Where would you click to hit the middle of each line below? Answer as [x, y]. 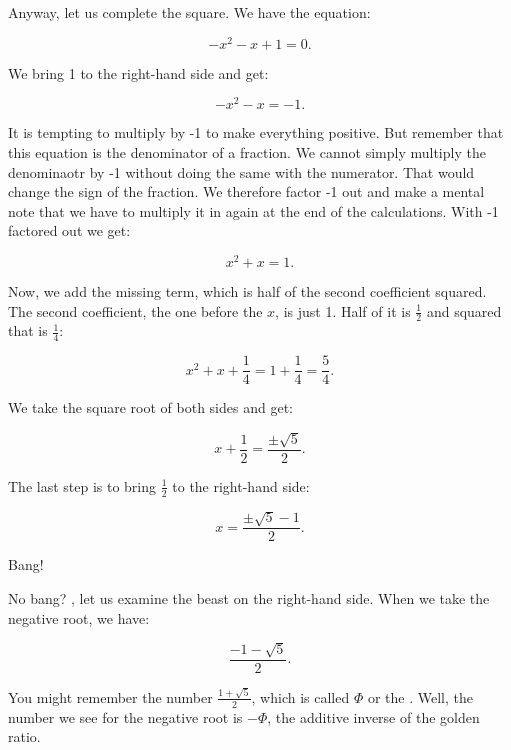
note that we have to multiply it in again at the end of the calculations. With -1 [253, 210]
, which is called [300, 696]
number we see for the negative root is [125, 716]
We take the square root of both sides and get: [150, 407]
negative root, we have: [79, 617]
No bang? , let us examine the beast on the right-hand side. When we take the [249, 598]
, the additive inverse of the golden [373, 716]
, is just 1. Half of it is [343, 310]
